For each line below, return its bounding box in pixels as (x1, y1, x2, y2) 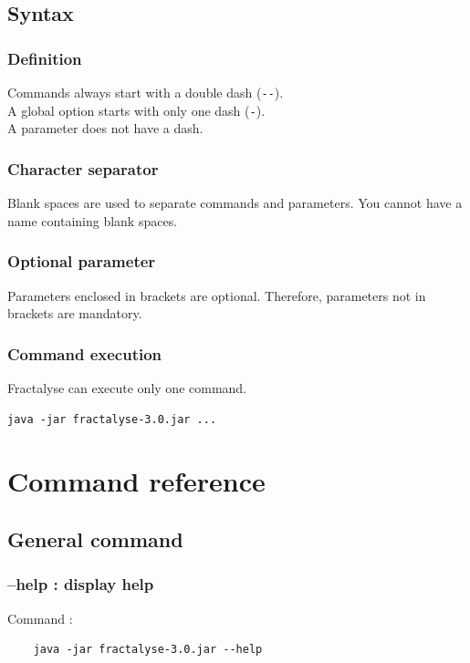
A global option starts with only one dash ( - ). (7, 100, 266, 119)
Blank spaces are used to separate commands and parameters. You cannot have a (7, 193, 463, 212)
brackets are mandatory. (7, 304, 142, 323)
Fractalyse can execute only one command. (7, 378, 247, 397)
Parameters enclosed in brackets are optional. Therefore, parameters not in (7, 285, 426, 305)
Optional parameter (7, 250, 156, 273)
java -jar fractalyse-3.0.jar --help (33, 643, 263, 657)
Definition (7, 47, 82, 69)
